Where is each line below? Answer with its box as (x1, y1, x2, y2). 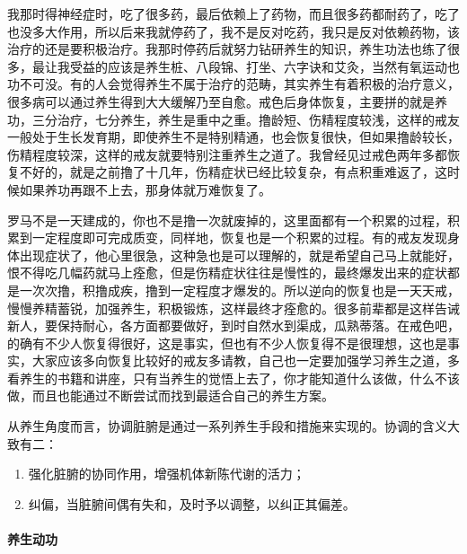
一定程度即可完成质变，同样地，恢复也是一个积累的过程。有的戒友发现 (31, 228, 447, 247)
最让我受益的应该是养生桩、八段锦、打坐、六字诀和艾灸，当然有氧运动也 (31, 57, 460, 75)
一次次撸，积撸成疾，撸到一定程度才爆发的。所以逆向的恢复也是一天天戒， (19, 280, 460, 299)
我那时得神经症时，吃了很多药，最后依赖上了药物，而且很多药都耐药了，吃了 (7, 4, 460, 22)
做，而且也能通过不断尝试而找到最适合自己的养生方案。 (7, 386, 334, 405)
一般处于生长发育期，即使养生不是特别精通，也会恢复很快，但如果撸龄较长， (7, 128, 460, 146)
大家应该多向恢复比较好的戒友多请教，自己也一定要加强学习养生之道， (31, 351, 447, 370)
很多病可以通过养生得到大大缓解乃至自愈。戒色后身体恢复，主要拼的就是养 (7, 92, 447, 110)
